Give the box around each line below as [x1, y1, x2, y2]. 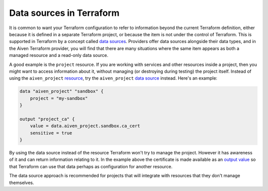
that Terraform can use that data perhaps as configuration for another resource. [9, 163, 173, 169]
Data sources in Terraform [9, 7, 120, 18]
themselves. [9, 180, 34, 186]
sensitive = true [30, 130, 72, 136]
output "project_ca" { [19, 116, 75, 122]
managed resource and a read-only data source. [9, 52, 109, 58]
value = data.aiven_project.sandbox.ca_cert [30, 123, 140, 129]
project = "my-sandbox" [30, 95, 88, 101]
